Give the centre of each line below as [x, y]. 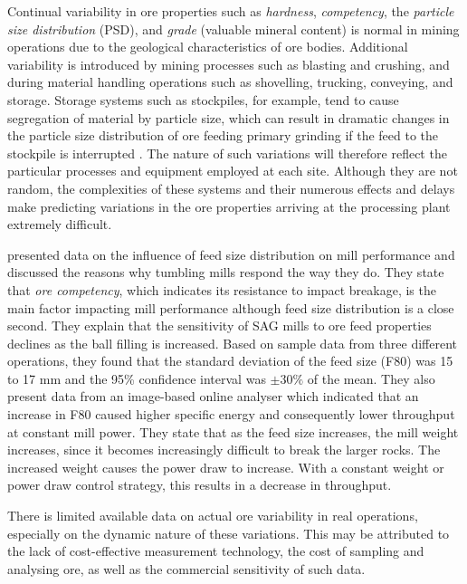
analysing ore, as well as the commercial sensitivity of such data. [186, 568]
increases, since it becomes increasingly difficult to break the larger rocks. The [224, 450]
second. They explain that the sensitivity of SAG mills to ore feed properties [219, 326]
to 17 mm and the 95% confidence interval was [137, 378]
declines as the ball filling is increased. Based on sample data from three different [232, 343]
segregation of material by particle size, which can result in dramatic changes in [229, 117]
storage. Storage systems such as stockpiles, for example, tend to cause [203, 99]
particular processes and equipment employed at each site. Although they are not [233, 171]
